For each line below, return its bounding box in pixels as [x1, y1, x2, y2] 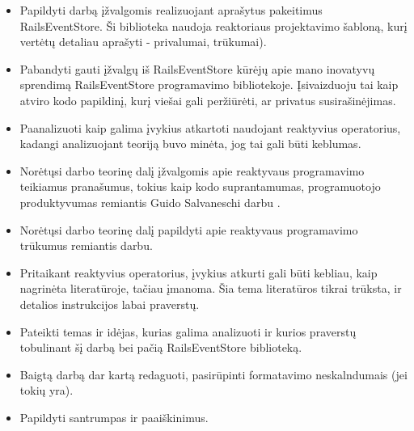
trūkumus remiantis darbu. [19, 237, 153, 254]
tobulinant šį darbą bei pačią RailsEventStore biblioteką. [19, 339, 302, 356]
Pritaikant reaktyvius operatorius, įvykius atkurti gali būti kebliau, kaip [19, 264, 378, 281]
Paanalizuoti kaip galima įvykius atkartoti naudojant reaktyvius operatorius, [19, 119, 401, 136]
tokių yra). [19, 382, 74, 399]
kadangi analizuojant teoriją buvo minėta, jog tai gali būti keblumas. [19, 135, 361, 152]
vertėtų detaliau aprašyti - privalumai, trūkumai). [19, 33, 267, 50]
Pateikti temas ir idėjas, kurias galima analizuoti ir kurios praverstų [19, 323, 357, 340]
